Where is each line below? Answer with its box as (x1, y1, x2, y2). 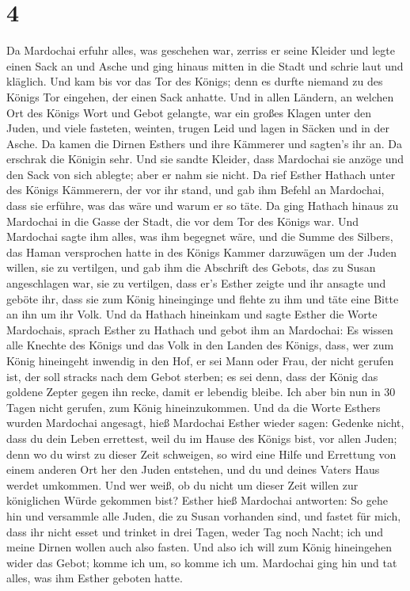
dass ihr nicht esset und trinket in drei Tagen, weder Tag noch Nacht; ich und (6, 523, 384, 540)
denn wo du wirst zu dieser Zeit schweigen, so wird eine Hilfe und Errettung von (6, 445, 397, 462)
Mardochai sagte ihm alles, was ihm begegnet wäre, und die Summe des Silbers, (6, 228, 393, 245)
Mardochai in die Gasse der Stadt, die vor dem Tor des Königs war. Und (6, 212, 359, 229)
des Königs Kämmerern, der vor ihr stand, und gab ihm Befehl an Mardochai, (6, 181, 385, 198)
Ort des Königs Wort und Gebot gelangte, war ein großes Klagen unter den (6, 104, 371, 120)
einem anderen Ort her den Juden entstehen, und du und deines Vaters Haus (6, 461, 380, 478)
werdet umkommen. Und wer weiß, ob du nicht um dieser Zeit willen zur (6, 476, 359, 493)
